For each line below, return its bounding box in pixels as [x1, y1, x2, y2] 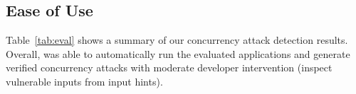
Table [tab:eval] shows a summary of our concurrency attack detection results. [6, 33, 348, 47]
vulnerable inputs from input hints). [6, 74, 163, 88]
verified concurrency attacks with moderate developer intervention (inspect [6, 60, 333, 75]
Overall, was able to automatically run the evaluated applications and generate [6, 46, 350, 61]
